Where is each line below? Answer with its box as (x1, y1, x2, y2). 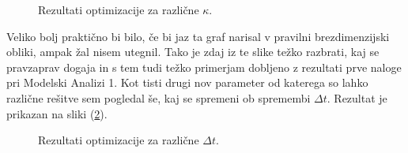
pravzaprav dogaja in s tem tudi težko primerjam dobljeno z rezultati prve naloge (6, 58, 402, 75)
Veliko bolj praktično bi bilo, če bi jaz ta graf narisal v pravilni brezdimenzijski (6, 28, 390, 44)
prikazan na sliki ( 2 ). (6, 105, 108, 121)
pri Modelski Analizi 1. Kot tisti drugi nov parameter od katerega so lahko (6, 74, 368, 91)
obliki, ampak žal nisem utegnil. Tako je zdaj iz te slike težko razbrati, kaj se (6, 43, 380, 60)
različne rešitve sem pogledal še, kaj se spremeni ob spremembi (6, 89, 311, 106)
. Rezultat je (327, 89, 387, 106)
